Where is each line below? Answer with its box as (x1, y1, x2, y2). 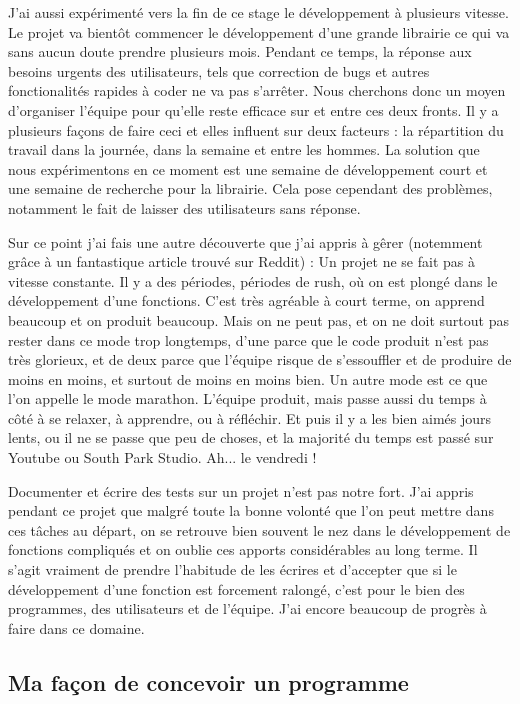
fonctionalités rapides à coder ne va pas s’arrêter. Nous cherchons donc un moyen (8, 80, 506, 101)
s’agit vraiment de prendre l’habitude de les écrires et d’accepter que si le (8, 559, 457, 580)
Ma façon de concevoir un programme (8, 666, 409, 697)
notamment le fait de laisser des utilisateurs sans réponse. (8, 197, 361, 218)
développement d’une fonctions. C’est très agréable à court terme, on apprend (8, 290, 485, 311)
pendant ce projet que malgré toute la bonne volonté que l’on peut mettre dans (8, 500, 494, 521)
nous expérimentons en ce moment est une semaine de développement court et (8, 158, 488, 179)
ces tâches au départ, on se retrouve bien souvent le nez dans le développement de (8, 519, 511, 540)
